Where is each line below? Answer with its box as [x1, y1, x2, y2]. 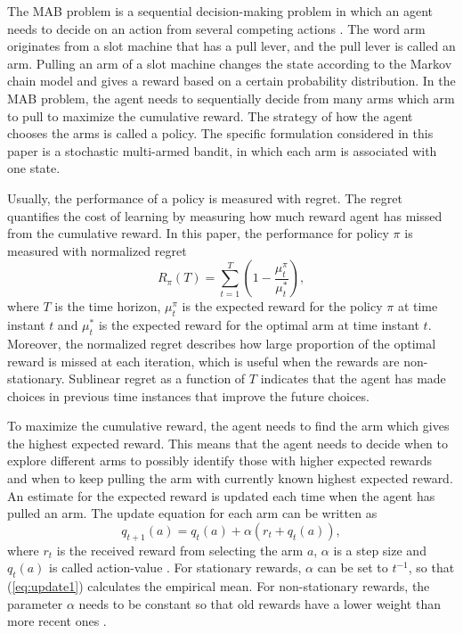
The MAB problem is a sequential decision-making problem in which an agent [7, 2, 434, 20]
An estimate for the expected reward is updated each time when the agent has [7, 486, 435, 505]
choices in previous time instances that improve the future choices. [7, 386, 370, 405]
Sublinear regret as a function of [69, 369, 246, 388]
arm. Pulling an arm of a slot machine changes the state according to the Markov [7, 53, 452, 72]
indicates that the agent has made [260, 369, 446, 388]
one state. [7, 159, 61, 177]
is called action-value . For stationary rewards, [49, 558, 302, 577]
